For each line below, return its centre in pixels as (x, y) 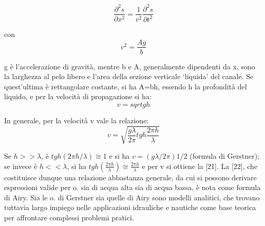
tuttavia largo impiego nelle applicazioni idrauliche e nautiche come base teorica (130, 207)
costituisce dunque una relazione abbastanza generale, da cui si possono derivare (130, 177)
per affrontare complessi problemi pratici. (69, 218)
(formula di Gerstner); (224, 156)
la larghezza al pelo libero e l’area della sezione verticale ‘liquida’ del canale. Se (129, 76)
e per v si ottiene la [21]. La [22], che (200, 166)
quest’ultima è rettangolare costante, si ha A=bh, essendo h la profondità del (126, 86)
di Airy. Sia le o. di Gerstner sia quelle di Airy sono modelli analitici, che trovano (132, 197)
